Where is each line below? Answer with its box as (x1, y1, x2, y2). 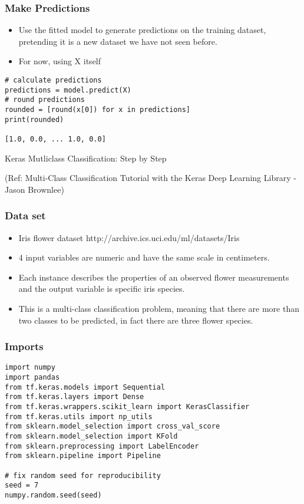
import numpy (5, 363, 55, 372)
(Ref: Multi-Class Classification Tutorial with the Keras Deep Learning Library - (5, 172, 296, 184)
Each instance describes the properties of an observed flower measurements (18, 271, 289, 283)
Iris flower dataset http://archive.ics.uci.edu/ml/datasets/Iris (18, 231, 240, 243)
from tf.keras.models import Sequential (5, 383, 166, 391)
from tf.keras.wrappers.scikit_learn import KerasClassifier (5, 403, 250, 411)
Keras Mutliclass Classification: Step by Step (5, 151, 167, 164)
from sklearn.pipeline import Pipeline (5, 452, 161, 460)
